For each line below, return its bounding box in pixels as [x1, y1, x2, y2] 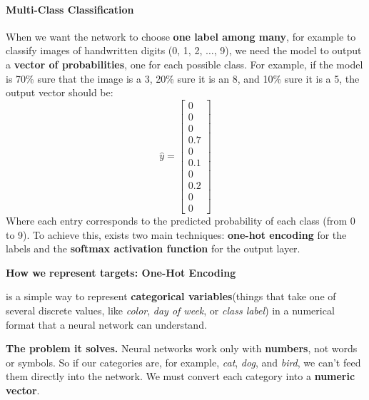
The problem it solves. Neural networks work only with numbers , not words [6, 341, 358, 356]
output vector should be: [6, 85, 113, 100]
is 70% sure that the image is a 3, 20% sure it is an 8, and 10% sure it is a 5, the [6, 71, 360, 86]
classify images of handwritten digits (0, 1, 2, [6, 43, 203, 58]
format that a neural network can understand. [6, 317, 207, 332]
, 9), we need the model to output [213, 43, 362, 58]
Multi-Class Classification [6, 1, 134, 16]
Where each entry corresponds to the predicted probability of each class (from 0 [6, 213, 355, 228]
